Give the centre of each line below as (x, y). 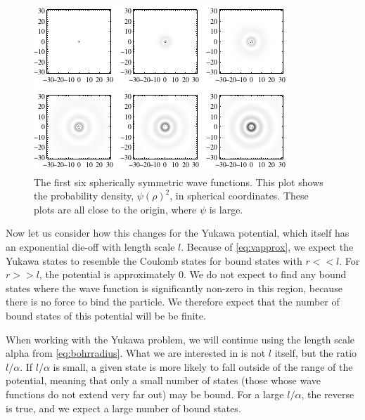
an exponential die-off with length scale (90, 246)
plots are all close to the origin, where (115, 209)
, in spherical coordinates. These (239, 196)
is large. (226, 209)
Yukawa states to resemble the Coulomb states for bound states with (154, 260)
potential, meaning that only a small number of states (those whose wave (163, 380)
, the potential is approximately (107, 274)
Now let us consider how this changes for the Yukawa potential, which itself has (178, 233)
